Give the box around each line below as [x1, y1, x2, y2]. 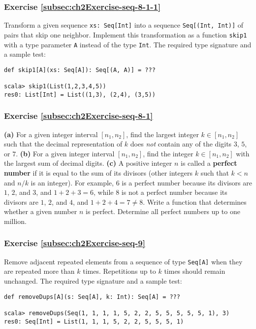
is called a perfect [180, 158, 237, 168]
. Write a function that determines [143, 196, 247, 207]
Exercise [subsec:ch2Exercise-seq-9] [4, 237, 145, 249]
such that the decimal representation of [4, 139, 123, 149]
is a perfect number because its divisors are [122, 177, 252, 187]
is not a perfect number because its [121, 187, 227, 197]
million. [4, 216, 27, 226]
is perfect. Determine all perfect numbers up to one [85, 206, 240, 217]
